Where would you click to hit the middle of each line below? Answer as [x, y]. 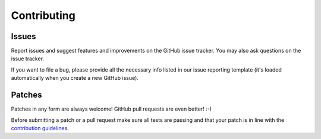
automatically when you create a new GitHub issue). [75, 78]
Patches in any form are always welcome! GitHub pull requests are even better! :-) [111, 109]
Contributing [43, 15]
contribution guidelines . [40, 128]
